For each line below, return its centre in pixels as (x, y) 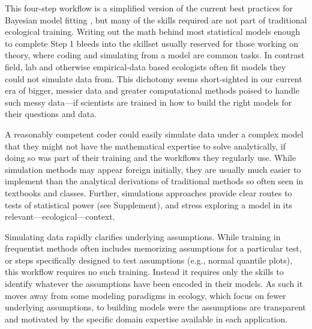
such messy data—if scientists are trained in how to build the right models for (148, 102)
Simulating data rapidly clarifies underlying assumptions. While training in (143, 236)
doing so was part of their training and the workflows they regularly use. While (151, 158)
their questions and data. (51, 114)
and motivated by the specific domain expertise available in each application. (146, 318)
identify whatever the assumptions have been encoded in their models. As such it (154, 284)
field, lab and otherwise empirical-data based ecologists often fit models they (145, 66)
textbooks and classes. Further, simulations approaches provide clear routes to (148, 192)
